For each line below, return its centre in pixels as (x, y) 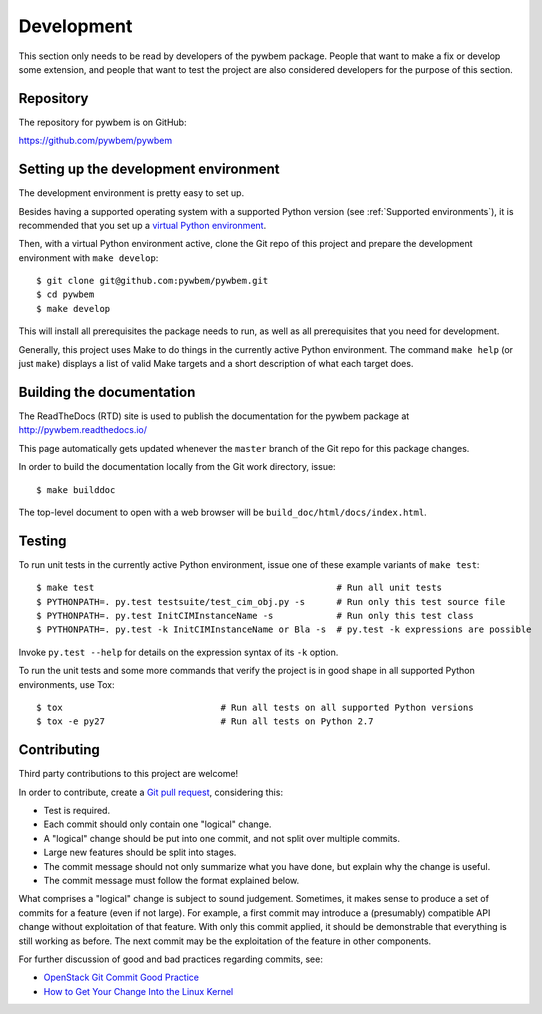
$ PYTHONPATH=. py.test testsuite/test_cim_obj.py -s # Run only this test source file (271, 601)
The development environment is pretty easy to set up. (131, 193)
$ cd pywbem (65, 294)
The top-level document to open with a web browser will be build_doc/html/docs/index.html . (222, 512)
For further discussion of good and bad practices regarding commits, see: (171, 959)
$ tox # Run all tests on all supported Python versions (255, 707)
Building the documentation (107, 391)
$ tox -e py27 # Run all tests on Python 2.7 (205, 721)
